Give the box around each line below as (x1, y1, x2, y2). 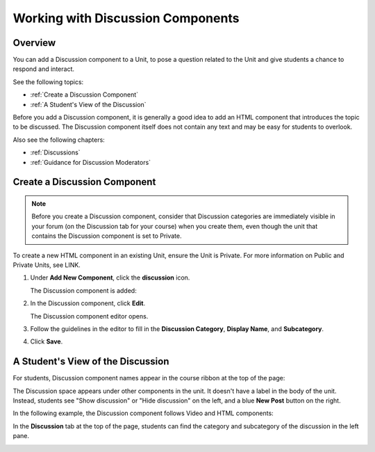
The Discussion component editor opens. (30, 312, 149, 320)
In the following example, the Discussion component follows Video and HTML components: (12, 409, 274, 417)
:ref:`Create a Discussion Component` (30, 90, 139, 99)
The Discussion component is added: (30, 286, 137, 295)
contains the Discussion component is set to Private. (31, 232, 182, 240)
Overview (12, 37, 56, 49)
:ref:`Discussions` (30, 148, 81, 156)
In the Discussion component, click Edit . (30, 299, 146, 307)
